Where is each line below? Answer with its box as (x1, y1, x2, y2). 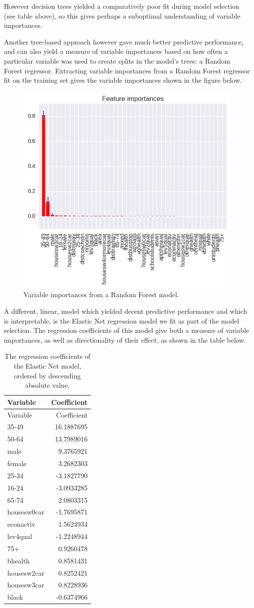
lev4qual (7, 531, 32, 541)
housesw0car (7, 507, 44, 517)
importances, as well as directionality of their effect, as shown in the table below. (4, 334, 246, 345)
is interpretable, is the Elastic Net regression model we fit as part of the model (4, 315, 239, 326)
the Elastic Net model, (14, 360, 82, 371)
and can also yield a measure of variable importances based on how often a (4, 46, 228, 56)
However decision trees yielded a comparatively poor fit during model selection (4, 1, 239, 11)
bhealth (7, 555, 30, 565)
